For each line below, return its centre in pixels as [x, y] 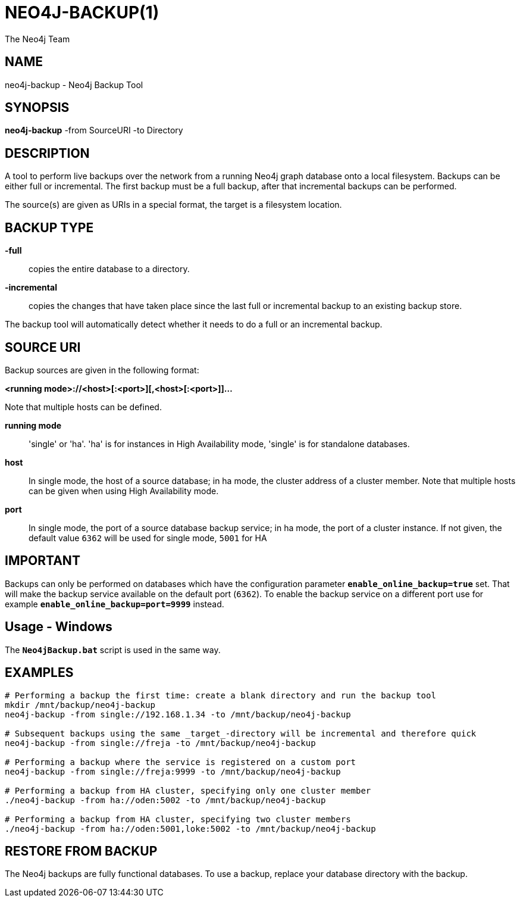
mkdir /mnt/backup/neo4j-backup [80, 705]
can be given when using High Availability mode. [124, 491]
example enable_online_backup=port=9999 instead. [115, 604]
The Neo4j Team [37, 39]
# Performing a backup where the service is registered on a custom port [181, 762]
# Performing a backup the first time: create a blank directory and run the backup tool [220, 695]
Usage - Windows [59, 627]
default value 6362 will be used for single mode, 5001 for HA [148, 538]
